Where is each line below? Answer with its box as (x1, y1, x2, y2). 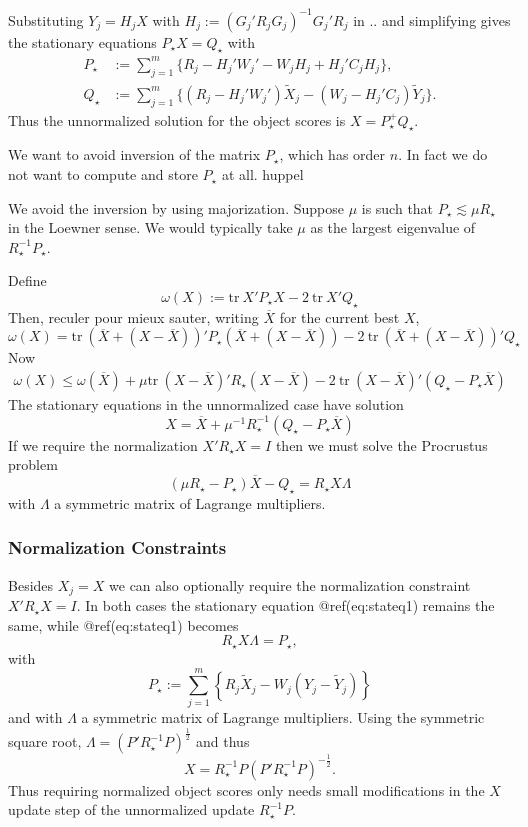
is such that (361, 197, 434, 218)
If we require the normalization (8, 434, 198, 455)
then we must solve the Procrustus (275, 434, 488, 455)
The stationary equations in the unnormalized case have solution (8, 394, 404, 415)
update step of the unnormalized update (8, 799, 255, 820)
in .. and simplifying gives (353, 9, 511, 30)
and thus (196, 731, 250, 752)
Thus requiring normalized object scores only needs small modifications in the (8, 779, 485, 800)
